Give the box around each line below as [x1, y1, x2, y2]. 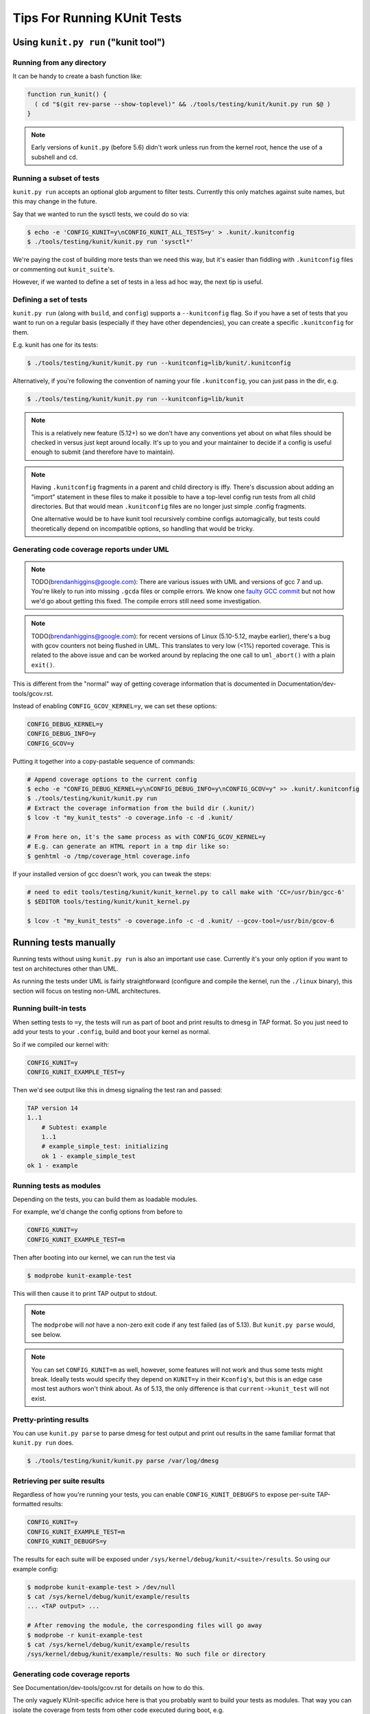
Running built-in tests [12, 1004, 87, 1013]
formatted [12, 1500, 41, 1508]
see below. [31, 1330, 62, 1338]
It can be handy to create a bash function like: [12, 72, 143, 80]
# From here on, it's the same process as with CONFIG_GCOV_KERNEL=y [27, 833, 266, 841]
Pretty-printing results [12, 1414, 89, 1424]
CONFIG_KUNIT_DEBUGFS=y [27, 1538, 108, 1545]
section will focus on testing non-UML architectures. [12, 987, 161, 995]
